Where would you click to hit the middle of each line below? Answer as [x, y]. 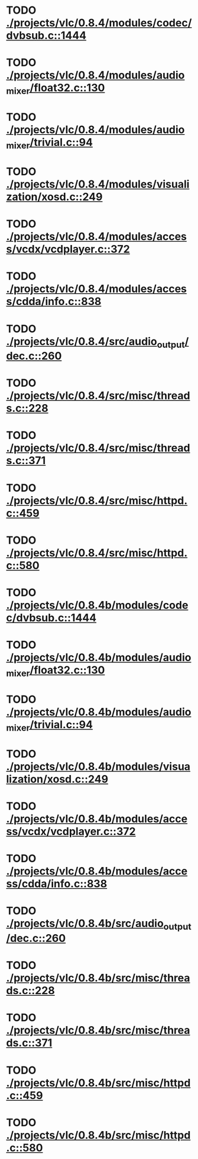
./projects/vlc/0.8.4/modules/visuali [98, 184]
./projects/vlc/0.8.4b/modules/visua [98, 766]
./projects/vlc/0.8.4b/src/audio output [99, 925]
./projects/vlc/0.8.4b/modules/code [97, 605]
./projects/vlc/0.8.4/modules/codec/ [99, 23]
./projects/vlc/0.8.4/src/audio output [95, 342]
